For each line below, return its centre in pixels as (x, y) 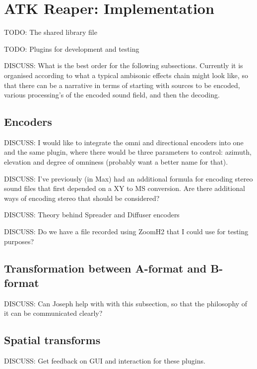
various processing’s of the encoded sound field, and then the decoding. (112, 95)
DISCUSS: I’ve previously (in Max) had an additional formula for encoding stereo (128, 178)
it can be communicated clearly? (53, 313)
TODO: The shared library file (51, 32)
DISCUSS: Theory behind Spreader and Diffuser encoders (92, 215)
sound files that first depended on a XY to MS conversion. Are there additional (125, 188)
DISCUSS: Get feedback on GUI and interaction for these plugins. (105, 361)
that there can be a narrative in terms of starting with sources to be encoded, (122, 85)
